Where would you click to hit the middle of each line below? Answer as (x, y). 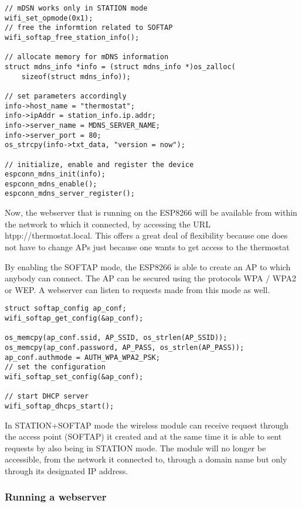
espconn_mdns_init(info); (55, 174)
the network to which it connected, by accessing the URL (108, 224)
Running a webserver (56, 497)
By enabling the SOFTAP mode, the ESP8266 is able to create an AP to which (148, 266)
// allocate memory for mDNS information (87, 57)
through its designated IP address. (67, 470)
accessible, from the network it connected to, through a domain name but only (146, 459)
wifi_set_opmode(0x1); (49, 18)
